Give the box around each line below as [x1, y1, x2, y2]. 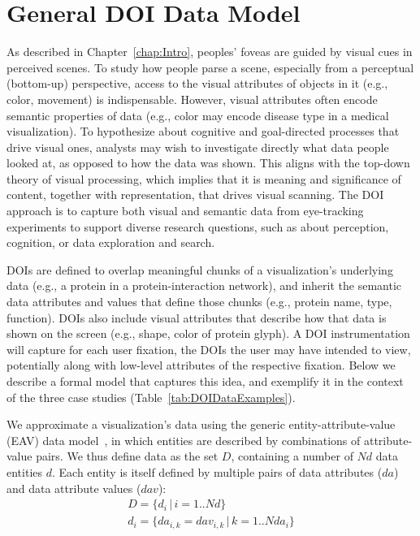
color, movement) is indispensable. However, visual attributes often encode [6, 90, 378, 107]
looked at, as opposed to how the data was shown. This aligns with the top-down [6, 154, 410, 171]
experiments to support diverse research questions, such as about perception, [6, 218, 389, 235]
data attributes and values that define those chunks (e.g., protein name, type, [6, 293, 392, 310]
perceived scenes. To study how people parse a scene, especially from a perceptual [6, 58, 414, 76]
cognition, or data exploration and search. [6, 234, 215, 251]
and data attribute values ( [6, 479, 141, 496]
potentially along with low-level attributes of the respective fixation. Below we [6, 357, 396, 374]
